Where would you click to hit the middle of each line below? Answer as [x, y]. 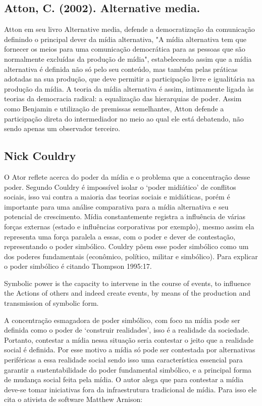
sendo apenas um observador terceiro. [62, 128]
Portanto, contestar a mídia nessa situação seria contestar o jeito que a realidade [129, 339]
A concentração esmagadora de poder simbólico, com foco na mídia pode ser [122, 320]
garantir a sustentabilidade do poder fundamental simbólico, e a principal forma [128, 369]
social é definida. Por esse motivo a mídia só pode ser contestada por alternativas [130, 350]
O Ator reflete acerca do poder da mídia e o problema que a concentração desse [127, 176]
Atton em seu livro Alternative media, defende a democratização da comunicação [129, 29]
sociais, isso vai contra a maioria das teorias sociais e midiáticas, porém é [117, 197]
